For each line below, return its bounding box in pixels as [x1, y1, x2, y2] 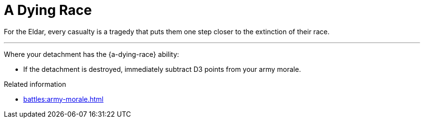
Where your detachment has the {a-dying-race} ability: [4, 50, 179, 58]
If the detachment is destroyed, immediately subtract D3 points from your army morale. [23, 65, 301, 73]
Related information [4, 80, 66, 88]
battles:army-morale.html [23, 95, 104, 103]
